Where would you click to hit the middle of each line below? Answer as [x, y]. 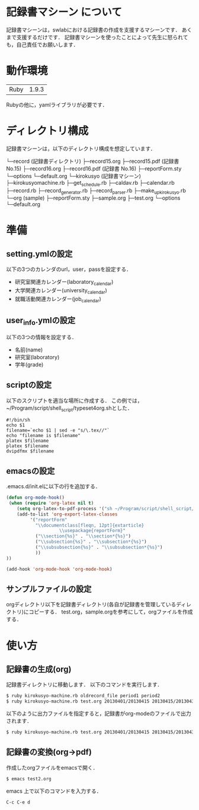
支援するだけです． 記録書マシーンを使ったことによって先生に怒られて [102, 37]
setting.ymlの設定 [39, 254]
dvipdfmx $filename [30, 451]
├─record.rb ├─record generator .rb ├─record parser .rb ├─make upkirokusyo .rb [96, 191]
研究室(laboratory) [37, 357]
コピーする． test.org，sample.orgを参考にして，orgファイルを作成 [111, 612]
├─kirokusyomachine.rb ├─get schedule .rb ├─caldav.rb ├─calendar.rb [90, 183]
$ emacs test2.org [29, 779]
